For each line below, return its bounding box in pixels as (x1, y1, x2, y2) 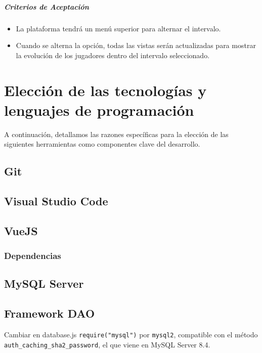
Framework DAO (4, 305, 95, 321)
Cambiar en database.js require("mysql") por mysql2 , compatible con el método (4, 329, 258, 340)
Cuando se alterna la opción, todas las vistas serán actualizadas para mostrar (16, 40, 256, 51)
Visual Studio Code (4, 193, 108, 209)
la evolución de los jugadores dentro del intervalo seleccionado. (16, 50, 210, 60)
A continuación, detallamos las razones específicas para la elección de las (4, 128, 229, 139)
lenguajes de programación (4, 99, 194, 120)
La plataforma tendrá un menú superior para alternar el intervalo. (16, 23, 221, 33)
